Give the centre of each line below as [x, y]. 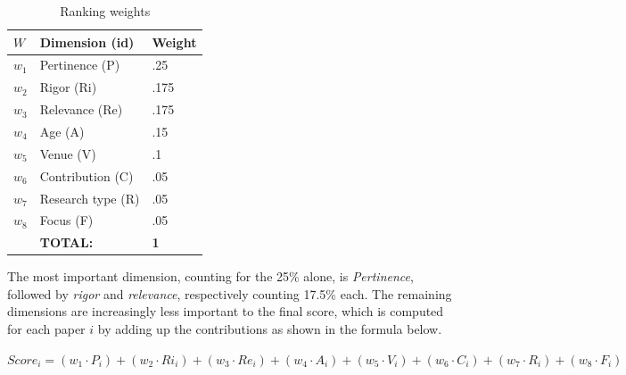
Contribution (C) [86, 175]
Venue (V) [68, 153]
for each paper [46, 329]
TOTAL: [66, 242]
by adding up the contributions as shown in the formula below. [270, 329]
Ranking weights [105, 11]
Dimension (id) [87, 42]
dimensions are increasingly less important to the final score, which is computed [226, 311]
